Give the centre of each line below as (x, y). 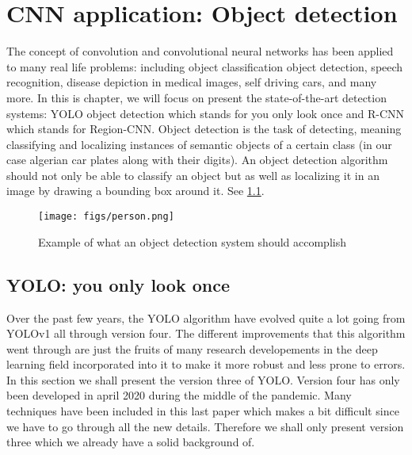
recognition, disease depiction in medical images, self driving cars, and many (192, 82)
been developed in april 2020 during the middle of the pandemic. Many (179, 395)
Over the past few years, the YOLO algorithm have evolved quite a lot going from (206, 317)
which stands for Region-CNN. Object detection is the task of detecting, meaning (204, 129)
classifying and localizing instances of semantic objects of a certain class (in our (199, 144)
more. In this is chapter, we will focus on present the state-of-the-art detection (196, 97)
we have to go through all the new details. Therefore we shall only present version (205, 426)
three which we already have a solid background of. (131, 442)
